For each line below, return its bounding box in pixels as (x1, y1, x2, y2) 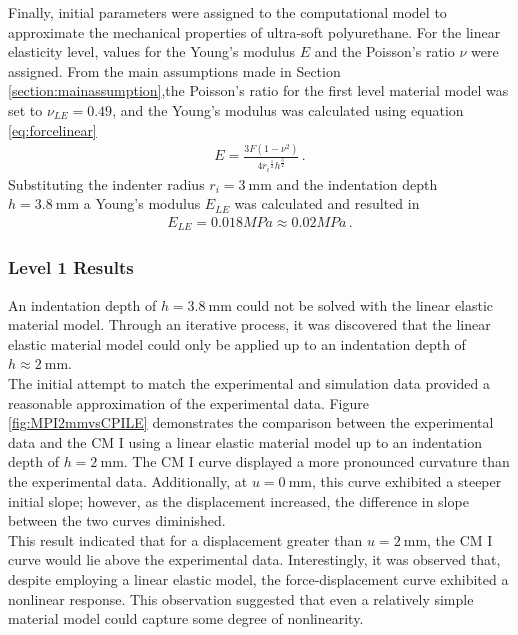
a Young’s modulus (83, 193, 201, 214)
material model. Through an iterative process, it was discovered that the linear (8, 314, 491, 335)
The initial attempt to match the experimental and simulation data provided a (8, 373, 491, 394)
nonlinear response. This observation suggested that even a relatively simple (8, 588, 474, 609)
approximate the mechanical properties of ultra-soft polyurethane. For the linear (8, 21, 501, 42)
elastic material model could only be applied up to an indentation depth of (8, 333, 466, 354)
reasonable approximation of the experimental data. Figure (8, 392, 369, 413)
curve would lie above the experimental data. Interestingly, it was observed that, (8, 549, 501, 570)
